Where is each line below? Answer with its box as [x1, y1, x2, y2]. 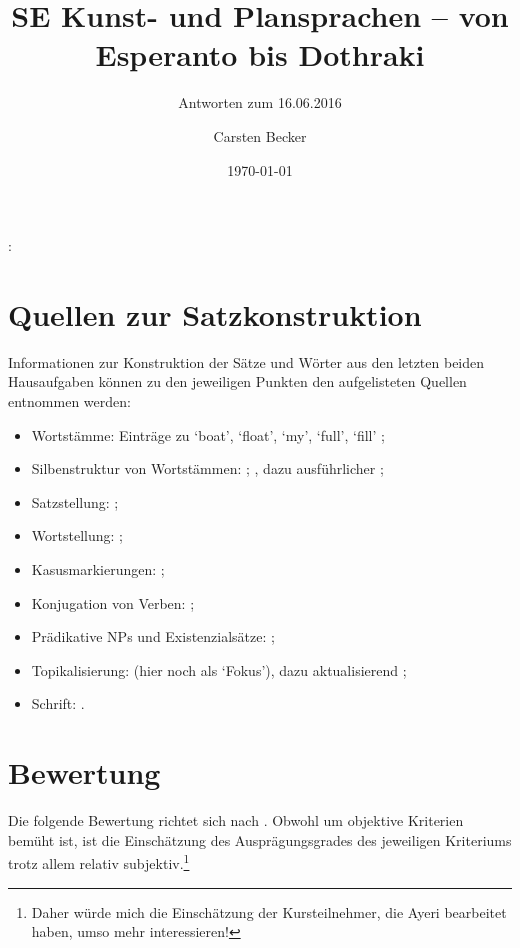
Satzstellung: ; [31, 491, 119, 512]
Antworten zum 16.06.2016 [178, 92, 342, 113]
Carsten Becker [213, 125, 307, 146]
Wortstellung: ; [31, 525, 123, 546]
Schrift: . [31, 693, 85, 714]
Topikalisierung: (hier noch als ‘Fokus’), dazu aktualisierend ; [31, 659, 407, 680]
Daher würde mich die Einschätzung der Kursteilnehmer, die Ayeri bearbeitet [31, 901, 507, 922]
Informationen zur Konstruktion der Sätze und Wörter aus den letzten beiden [8, 351, 485, 372]
